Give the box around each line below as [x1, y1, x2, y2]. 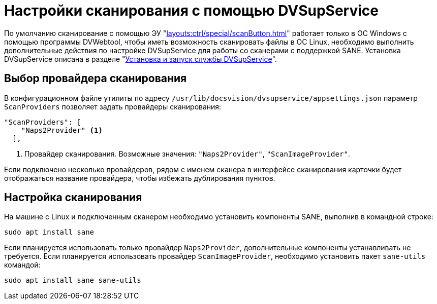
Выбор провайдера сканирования [4, 72, 187, 85]
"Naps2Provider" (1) [21, 126, 103, 134]
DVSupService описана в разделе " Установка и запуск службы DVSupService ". [4, 54, 277, 63]
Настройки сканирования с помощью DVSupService [4, 2, 379, 19]
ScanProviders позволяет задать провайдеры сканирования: [4, 102, 222, 111]
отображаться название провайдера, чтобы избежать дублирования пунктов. [4, 173, 275, 182]
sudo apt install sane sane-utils [4, 276, 141, 285]
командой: [4, 260, 41, 270]
